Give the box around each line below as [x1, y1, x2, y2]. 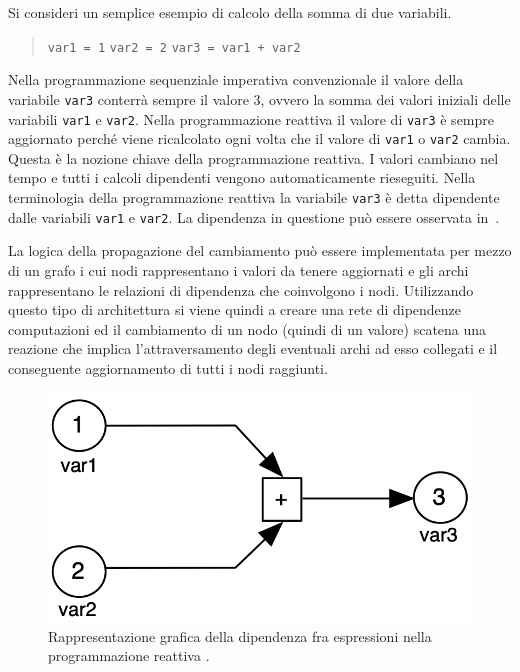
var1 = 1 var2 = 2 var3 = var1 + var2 [47, 40, 301, 55]
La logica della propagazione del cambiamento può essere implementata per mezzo [8, 240, 512, 261]
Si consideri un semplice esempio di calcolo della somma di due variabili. [8, 2, 452, 22]
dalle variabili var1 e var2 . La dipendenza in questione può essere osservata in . [8, 206, 500, 227]
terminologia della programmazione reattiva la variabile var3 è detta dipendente [8, 187, 500, 207]
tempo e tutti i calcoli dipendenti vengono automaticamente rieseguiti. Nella [8, 167, 476, 188]
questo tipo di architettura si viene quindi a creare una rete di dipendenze [8, 299, 462, 320]
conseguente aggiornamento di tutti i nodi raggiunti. [8, 357, 328, 378]
